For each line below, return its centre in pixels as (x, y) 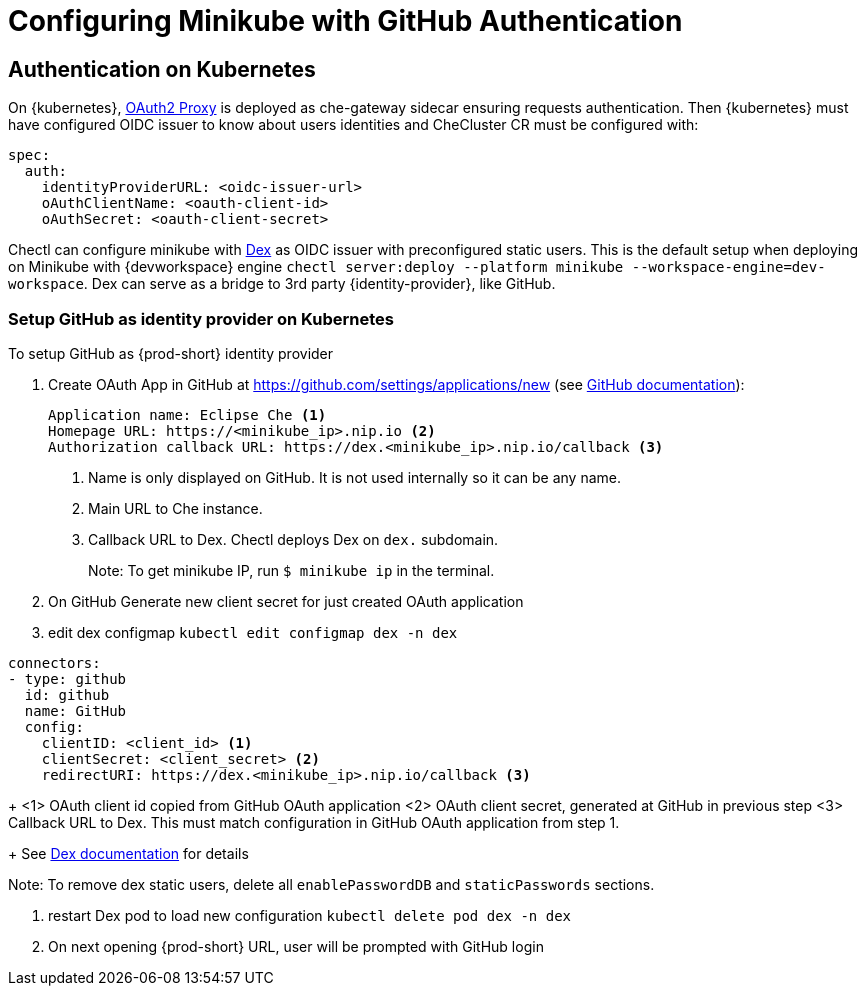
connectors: (54, 662)
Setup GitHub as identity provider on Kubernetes (201, 318)
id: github (67, 694)
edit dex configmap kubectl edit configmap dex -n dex (253, 632)
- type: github (67, 678)
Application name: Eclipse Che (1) (187, 414)
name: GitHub (75, 710)
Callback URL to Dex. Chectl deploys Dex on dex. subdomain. (293, 539)
